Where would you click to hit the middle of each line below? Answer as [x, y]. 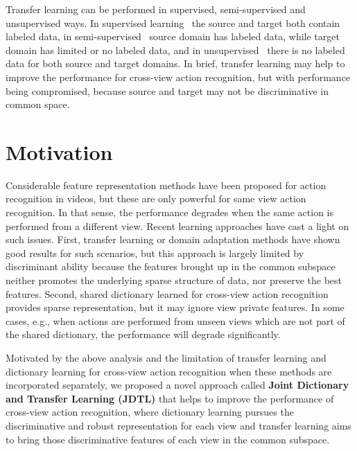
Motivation [59, 151]
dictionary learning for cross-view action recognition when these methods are [169, 371]
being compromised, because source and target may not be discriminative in [167, 90]
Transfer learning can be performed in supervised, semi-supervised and [156, 9]
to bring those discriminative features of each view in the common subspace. [168, 439]
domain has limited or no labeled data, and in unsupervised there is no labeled [175, 50]
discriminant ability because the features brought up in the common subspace [171, 266]
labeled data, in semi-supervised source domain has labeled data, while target [173, 36]
